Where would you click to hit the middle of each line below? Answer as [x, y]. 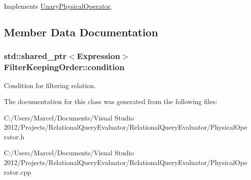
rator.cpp [18, 172]
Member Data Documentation [81, 32]
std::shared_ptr [35, 56]
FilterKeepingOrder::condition [64, 67]
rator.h [14, 136]
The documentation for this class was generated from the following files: [111, 101]
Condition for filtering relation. [50, 85]
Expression [98, 56]
